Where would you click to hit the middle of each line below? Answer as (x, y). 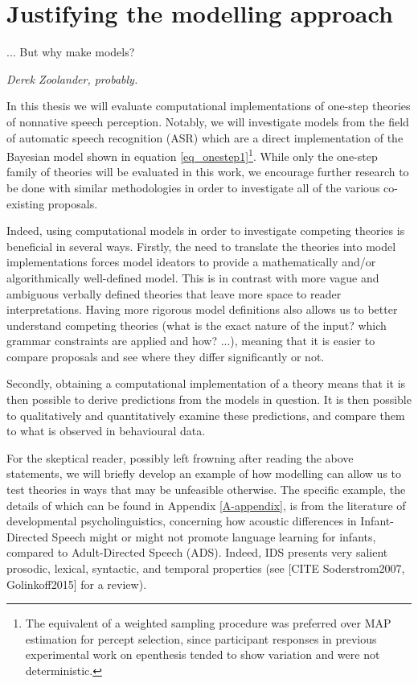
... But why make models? (71, 52)
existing (26, 203)
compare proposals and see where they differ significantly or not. (166, 356)
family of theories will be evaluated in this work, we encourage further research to (208, 172)
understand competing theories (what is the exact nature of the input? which (197, 325)
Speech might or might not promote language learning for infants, (214, 536)
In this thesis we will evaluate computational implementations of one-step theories (209, 106)
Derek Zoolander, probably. (72, 78)
